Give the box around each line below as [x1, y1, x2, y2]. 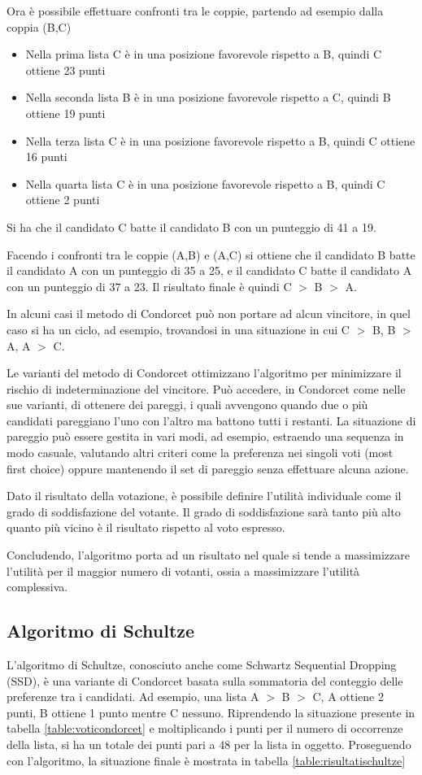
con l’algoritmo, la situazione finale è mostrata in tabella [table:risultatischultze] [7, 751, 406, 768]
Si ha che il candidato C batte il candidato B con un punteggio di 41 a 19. [7, 218, 376, 235]
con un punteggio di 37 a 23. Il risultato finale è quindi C [7, 277, 292, 294]
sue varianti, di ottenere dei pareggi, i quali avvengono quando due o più [7, 396, 368, 413]
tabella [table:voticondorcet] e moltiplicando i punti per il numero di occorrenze [7, 720, 403, 737]
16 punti [25, 148, 67, 165]
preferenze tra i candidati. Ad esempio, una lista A [7, 688, 259, 705]
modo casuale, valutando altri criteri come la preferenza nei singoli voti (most [7, 444, 394, 461]
